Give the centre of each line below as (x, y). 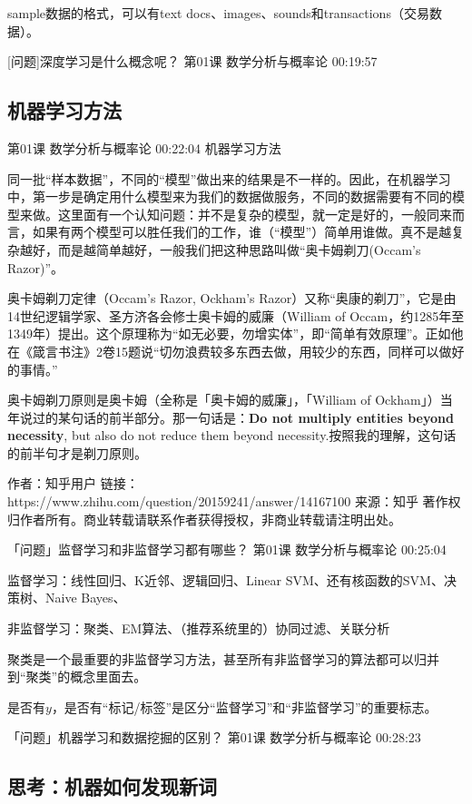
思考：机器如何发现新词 (112, 786)
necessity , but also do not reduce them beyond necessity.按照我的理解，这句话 (232, 435)
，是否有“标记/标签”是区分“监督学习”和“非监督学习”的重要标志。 (244, 706)
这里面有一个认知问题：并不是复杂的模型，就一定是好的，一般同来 (255, 214)
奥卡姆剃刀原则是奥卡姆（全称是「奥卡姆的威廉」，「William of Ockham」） (224, 400)
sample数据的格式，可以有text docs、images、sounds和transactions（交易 (218, 13)
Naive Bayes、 (85, 598)
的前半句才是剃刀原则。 (77, 452)
